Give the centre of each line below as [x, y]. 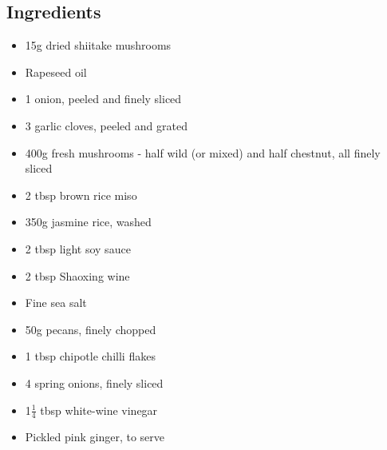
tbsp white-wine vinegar [99, 410]
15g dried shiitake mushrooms [98, 45]
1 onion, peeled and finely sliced [103, 99]
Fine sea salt [56, 303]
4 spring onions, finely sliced [94, 382]
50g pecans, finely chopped [91, 329]
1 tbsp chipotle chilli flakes [90, 356]
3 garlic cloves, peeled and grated [106, 125]
